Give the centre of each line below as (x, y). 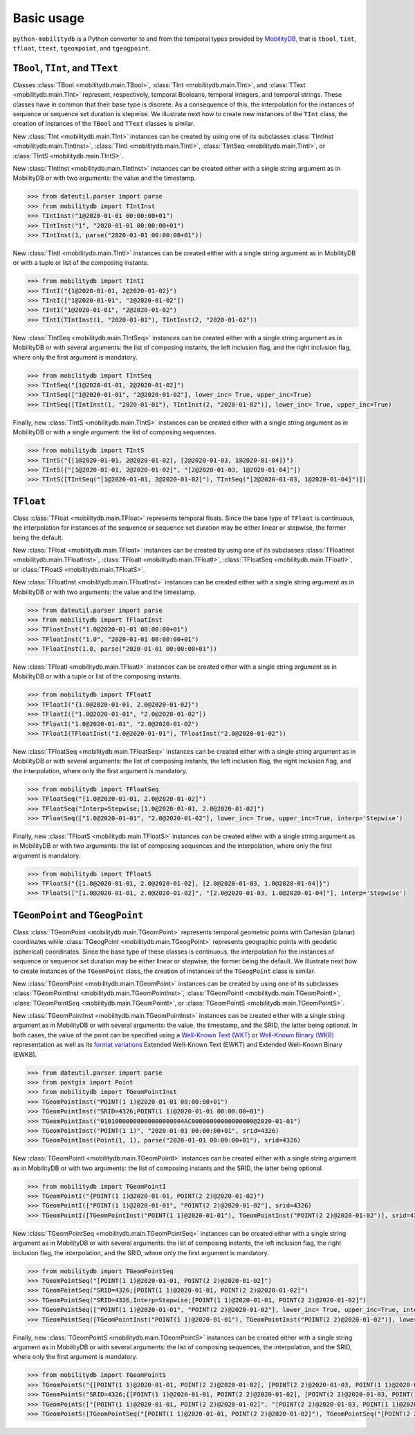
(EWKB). (25, 1054)
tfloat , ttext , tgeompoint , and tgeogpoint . (82, 48)
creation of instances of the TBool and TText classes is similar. (104, 124)
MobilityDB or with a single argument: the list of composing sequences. (114, 432)
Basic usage (48, 18)
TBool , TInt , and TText (66, 68)
